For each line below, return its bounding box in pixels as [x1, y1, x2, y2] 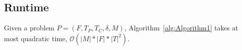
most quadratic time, [4, 33, 68, 43]
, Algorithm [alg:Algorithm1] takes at [124, 23, 239, 33]
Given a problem [4, 23, 55, 33]
